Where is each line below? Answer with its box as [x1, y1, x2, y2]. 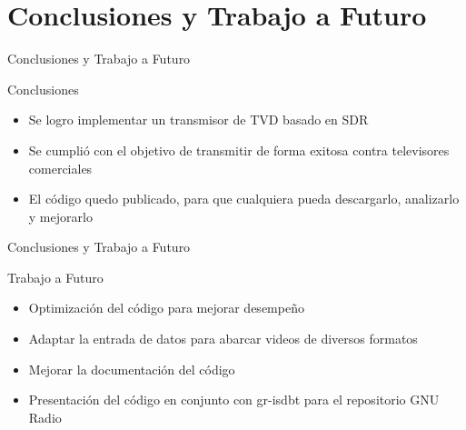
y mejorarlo [28, 206, 93, 225]
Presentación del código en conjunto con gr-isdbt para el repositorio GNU [28, 390, 440, 409]
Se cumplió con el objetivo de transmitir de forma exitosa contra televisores [28, 140, 450, 159]
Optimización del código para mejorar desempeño [28, 298, 304, 317]
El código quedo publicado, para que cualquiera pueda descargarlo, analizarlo [28, 189, 460, 208]
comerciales [28, 158, 93, 177]
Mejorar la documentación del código [28, 359, 235, 378]
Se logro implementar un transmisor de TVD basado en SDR [28, 110, 369, 129]
